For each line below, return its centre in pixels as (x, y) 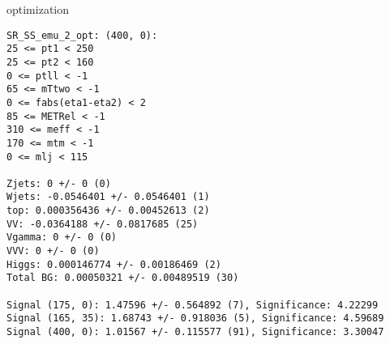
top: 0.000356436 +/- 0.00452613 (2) (108, 211)
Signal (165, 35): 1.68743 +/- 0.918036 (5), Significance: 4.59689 (195, 319)
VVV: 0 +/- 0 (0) (53, 251)
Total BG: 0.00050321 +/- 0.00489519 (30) (123, 278)
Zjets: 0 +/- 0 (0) (59, 183)
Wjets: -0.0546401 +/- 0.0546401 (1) (108, 197)
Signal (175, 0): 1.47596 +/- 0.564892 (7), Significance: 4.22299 (193, 305)
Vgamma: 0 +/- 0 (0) (62, 238)
